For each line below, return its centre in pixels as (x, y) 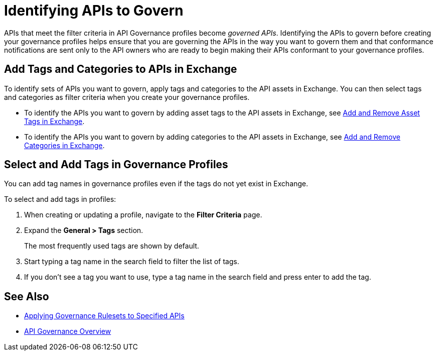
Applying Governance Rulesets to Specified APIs (104, 316)
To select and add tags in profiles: (60, 199)
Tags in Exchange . (54, 121)
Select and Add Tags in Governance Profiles (116, 165)
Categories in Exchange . (64, 145)
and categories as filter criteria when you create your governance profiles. (127, 97)
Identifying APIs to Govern (94, 11)
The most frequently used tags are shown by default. (112, 246)
